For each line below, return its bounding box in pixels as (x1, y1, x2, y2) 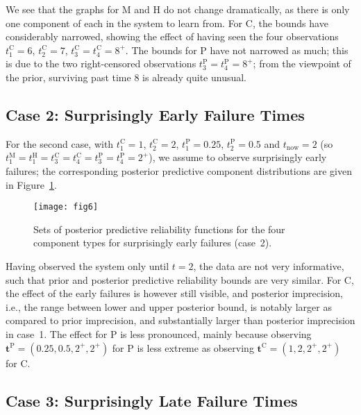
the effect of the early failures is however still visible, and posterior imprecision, (6, 286, 344, 300)
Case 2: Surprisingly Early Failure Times (6, 103, 305, 125)
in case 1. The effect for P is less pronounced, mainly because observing (6, 326, 312, 341)
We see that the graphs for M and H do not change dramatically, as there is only (6, 2, 350, 16)
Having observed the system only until (6, 258, 169, 273)
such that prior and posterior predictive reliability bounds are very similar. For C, (6, 272, 354, 287)
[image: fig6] (33, 202, 99, 212)
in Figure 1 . (6, 177, 57, 192)
